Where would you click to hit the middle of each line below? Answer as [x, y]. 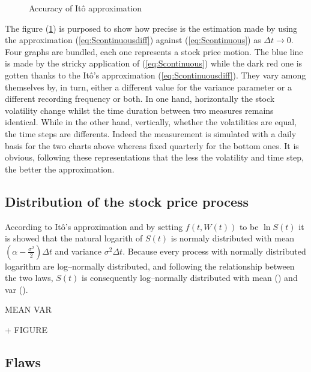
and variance [78, 251]
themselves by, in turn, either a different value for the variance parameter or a [149, 87]
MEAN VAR [28, 309]
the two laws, [29, 278]
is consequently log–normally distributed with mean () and [190, 278]
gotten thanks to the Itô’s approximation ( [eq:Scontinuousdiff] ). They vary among [155, 75]
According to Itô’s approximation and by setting [94, 226]
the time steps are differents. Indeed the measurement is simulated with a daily [151, 133]
